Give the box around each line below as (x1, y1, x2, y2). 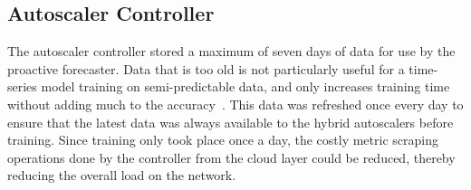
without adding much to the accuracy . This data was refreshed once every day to (7, 94, 464, 113)
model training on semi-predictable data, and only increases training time (41, 77, 450, 96)
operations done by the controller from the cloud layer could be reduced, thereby (7, 147, 456, 166)
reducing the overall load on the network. (7, 166, 236, 185)
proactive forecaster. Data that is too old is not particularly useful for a (7, 59, 405, 78)
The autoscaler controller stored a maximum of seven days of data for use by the (7, 42, 456, 61)
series (7, 77, 37, 96)
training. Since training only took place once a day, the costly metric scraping (7, 130, 438, 149)
